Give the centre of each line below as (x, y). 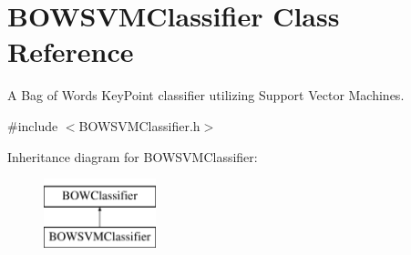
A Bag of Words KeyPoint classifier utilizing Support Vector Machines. (206, 95)
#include (33, 125)
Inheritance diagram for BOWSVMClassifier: (133, 156)
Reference (71, 51)
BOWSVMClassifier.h (139, 125)
